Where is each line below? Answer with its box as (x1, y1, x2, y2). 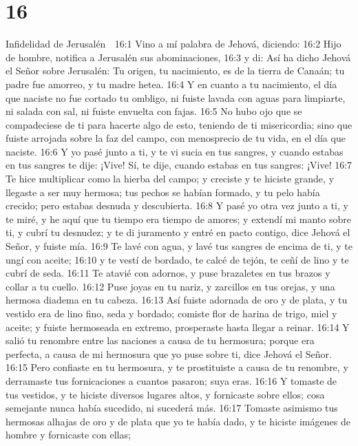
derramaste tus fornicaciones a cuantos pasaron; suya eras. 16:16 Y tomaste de (6, 373, 337, 387)
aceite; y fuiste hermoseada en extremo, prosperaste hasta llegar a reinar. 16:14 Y (6, 319, 350, 334)
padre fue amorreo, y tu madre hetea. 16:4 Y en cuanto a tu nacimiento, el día (6, 76, 337, 91)
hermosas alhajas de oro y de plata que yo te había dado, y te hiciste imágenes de (6, 414, 350, 428)
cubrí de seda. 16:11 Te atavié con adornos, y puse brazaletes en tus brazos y (6, 266, 330, 280)
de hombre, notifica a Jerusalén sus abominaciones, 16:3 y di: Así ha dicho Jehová (6, 50, 351, 64)
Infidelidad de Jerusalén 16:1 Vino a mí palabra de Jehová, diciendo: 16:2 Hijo (6, 36, 341, 51)
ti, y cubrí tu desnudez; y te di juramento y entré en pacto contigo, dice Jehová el (6, 225, 350, 240)
